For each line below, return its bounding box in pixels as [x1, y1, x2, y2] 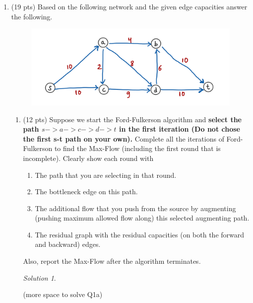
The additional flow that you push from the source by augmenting [35, 203, 236, 213]
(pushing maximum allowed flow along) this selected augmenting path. [35, 213, 250, 223]
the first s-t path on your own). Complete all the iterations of [23, 133, 224, 144]
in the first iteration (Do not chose [119, 124, 240, 134]
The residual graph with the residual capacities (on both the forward [35, 229, 245, 239]
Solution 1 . [23, 272, 56, 283]
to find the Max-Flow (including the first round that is [54, 143, 221, 153]
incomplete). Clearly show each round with [23, 152, 154, 163]
